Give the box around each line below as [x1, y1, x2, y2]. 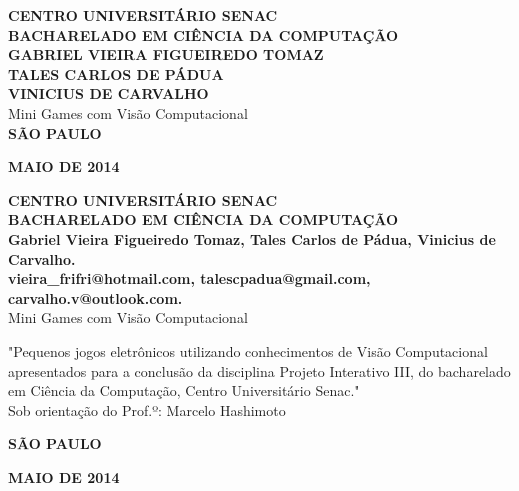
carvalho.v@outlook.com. [8, 287, 183, 308]
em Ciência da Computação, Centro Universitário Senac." [8, 380, 360, 401]
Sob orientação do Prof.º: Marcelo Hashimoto [8, 399, 286, 420]
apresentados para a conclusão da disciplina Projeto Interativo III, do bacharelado [8, 360, 511, 381]
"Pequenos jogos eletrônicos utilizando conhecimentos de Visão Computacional [8, 340, 488, 361]
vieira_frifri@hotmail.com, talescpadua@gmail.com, [8, 268, 371, 289]
